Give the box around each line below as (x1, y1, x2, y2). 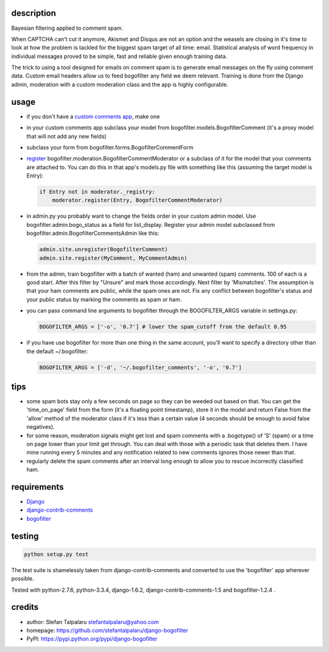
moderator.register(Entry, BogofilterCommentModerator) (52, 197, 223, 204)
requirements (11, 482, 64, 492)
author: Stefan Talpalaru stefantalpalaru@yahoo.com (26, 618, 160, 625)
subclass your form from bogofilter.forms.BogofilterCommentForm (26, 143, 194, 151)
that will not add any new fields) (26, 132, 107, 140)
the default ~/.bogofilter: (26, 348, 88, 355)
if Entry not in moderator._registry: (39, 188, 155, 195)
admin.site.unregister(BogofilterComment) (39, 246, 168, 253)
